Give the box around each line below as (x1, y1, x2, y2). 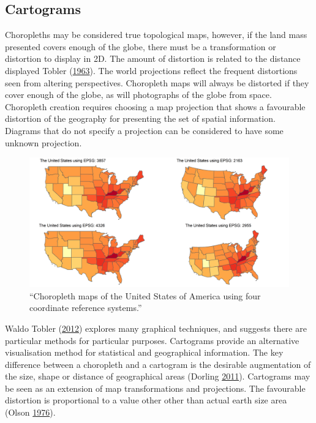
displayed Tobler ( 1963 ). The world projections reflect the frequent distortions (5, 64, 298, 77)
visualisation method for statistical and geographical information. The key (5, 346, 284, 359)
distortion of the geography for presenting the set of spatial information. (5, 112, 276, 125)
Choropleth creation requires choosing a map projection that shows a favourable (5, 100, 306, 113)
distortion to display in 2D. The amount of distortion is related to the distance (5, 52, 301, 65)
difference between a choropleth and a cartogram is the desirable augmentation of (5, 357, 311, 370)
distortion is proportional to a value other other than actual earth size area (5, 394, 287, 406)
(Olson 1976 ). (5, 406, 56, 419)
